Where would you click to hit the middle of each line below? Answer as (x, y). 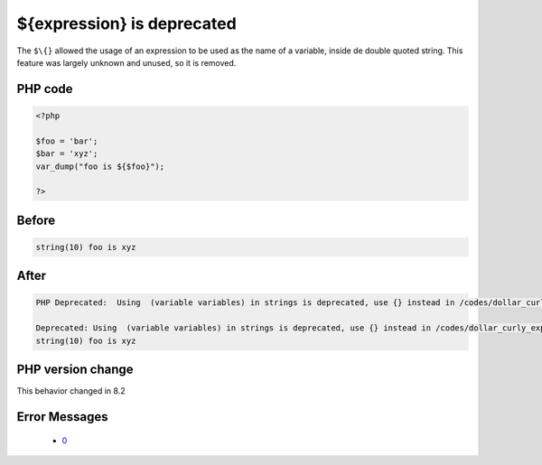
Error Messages (62, 417)
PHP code (45, 89)
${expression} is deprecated (126, 23)
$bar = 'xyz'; (67, 154)
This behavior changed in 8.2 (71, 391)
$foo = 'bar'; (67, 141)
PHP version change (75, 370)
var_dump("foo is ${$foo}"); (100, 166)
